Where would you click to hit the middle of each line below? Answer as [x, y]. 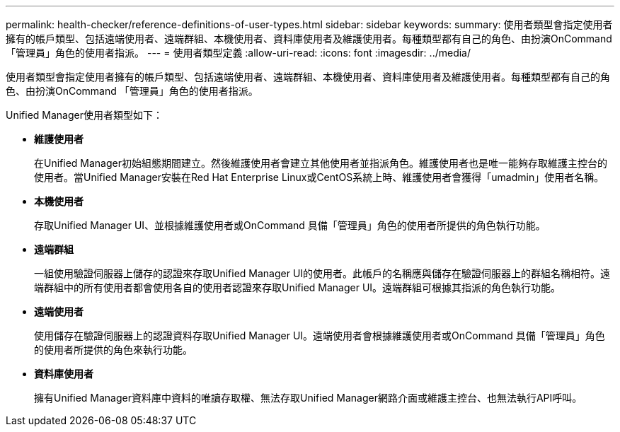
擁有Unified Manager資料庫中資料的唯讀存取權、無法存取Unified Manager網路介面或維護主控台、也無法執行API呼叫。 [308, 398]
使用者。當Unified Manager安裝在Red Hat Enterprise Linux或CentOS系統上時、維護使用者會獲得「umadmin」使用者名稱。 [319, 177]
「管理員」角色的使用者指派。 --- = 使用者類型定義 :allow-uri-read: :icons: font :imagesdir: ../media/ [239, 53]
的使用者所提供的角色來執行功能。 [113, 350]
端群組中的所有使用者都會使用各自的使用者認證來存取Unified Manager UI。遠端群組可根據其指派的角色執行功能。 [298, 287]
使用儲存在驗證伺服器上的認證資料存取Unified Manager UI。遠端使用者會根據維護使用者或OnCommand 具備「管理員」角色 [320, 335]
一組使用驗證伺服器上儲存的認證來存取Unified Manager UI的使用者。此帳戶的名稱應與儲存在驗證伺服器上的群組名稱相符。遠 [322, 273]
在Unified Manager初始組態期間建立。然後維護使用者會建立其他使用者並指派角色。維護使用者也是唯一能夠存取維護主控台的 [321, 163]
